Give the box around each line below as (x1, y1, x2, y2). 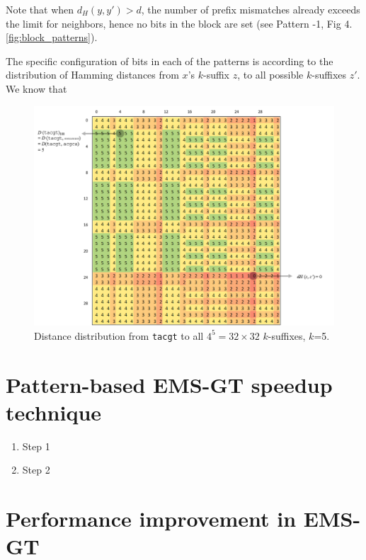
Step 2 (22, 462, 50, 477)
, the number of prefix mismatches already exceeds (141, 2, 360, 16)
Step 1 (22, 438, 50, 453)
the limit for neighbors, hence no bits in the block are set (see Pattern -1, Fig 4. (6, 16, 353, 30)
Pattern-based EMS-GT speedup (6, 370, 333, 399)
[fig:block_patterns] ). (6, 30, 98, 45)
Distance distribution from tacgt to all (34, 328, 204, 343)
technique (6, 397, 102, 426)
